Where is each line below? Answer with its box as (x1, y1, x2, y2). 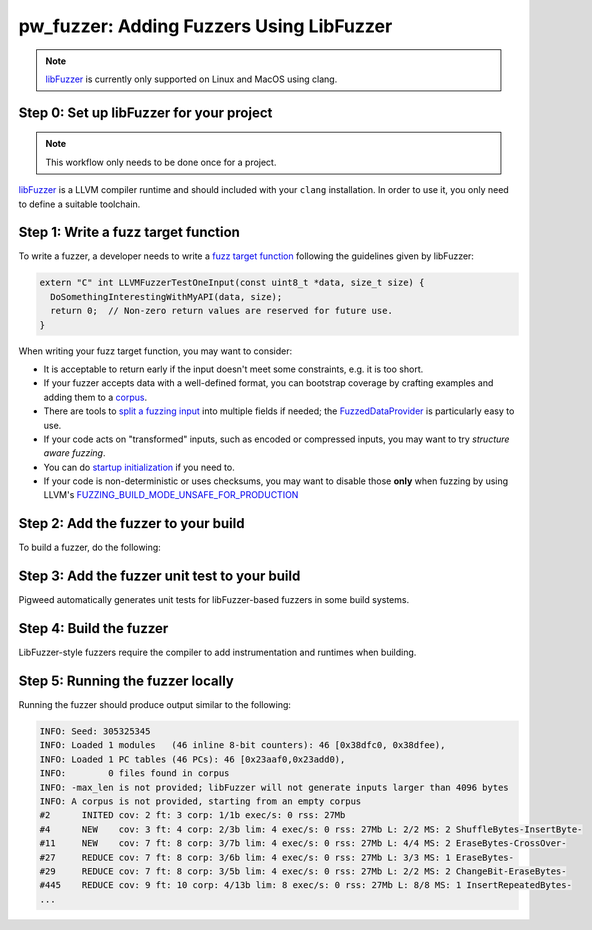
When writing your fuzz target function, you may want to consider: (18, 345, 293, 357)
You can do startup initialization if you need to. (43, 461, 235, 473)
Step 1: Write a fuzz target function (18, 224, 240, 241)
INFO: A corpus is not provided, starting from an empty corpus (39, 796, 362, 807)
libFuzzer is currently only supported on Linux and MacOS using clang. (45, 73, 338, 85)
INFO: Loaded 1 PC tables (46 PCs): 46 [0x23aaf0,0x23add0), (39, 753, 346, 765)
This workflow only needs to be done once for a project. (45, 156, 277, 168)
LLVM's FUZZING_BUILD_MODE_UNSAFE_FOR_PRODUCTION (43, 489, 299, 501)
